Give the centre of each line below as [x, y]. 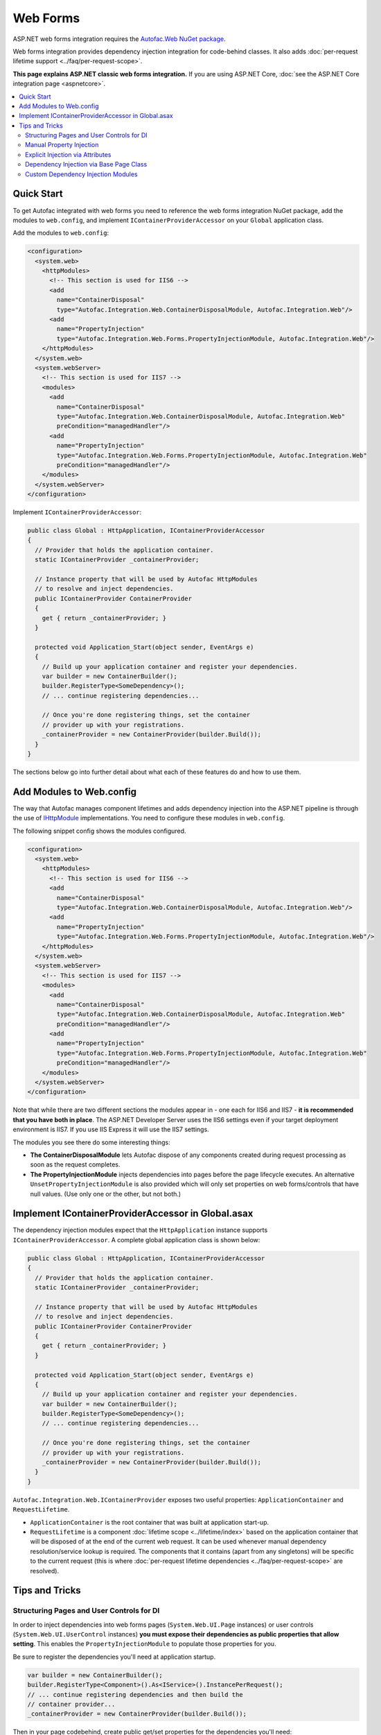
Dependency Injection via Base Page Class [86, 164]
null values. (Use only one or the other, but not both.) [106, 1194]
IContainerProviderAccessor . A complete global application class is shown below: [136, 1239]
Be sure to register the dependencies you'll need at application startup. [114, 1657]
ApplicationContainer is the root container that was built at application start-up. [150, 1522]
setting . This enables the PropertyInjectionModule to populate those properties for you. [144, 1644]
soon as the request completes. [75, 1165]
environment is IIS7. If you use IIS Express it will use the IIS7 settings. [111, 1129]
